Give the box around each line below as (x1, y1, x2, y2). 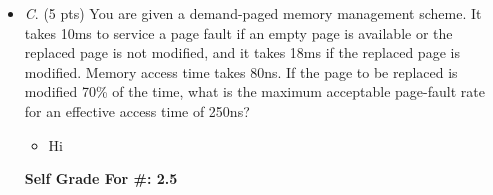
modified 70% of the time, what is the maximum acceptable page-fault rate (24, 81, 485, 102)
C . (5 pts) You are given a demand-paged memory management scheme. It (24, 3, 482, 23)
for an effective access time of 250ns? (24, 100, 250, 121)
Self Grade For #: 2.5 (24, 168, 178, 189)
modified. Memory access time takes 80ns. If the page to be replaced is (24, 61, 458, 82)
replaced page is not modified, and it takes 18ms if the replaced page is (24, 42, 460, 63)
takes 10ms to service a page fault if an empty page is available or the (24, 22, 453, 43)
